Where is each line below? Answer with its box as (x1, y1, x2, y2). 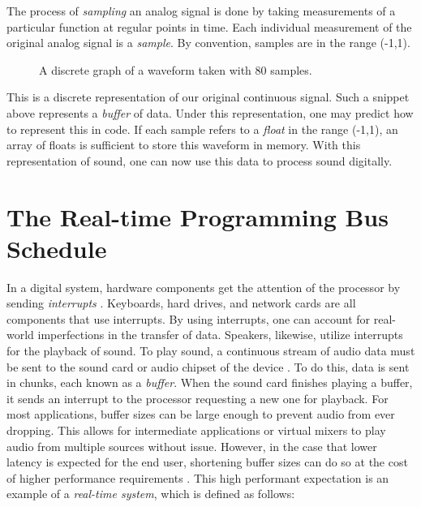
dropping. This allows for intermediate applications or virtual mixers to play (6, 422, 386, 438)
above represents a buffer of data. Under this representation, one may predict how (6, 104, 414, 121)
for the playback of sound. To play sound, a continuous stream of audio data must (6, 342, 415, 359)
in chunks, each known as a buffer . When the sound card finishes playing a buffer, (6, 374, 413, 391)
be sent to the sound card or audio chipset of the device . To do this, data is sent (6, 358, 410, 375)
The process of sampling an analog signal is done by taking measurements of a (6, 2, 396, 19)
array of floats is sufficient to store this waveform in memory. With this (6, 136, 361, 153)
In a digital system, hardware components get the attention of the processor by (6, 278, 401, 295)
